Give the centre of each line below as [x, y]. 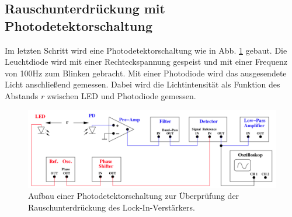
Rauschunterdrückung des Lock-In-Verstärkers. [112, 207]
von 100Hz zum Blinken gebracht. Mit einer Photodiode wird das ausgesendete [146, 73]
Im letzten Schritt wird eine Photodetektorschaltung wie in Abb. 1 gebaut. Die [146, 50]
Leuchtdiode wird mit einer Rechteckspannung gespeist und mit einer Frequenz [146, 62]
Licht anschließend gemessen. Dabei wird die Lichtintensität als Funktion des [142, 84]
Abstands [22, 95]
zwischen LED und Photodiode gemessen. [121, 95]
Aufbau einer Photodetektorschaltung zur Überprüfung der [134, 196]
